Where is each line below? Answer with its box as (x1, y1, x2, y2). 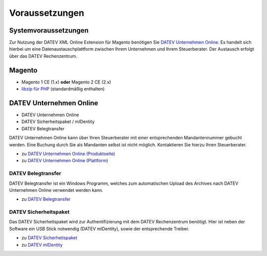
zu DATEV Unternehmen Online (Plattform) (21, 158, 108, 164)
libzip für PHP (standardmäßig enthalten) (21, 86, 105, 92)
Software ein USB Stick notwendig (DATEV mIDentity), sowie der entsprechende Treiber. (9, 225, 190, 232)
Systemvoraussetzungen (9, 26, 89, 35)
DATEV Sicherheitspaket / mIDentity (21, 119, 95, 125)
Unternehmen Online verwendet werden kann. (9, 187, 103, 193)
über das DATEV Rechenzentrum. (9, 53, 78, 59)
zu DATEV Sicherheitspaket (21, 235, 78, 241)
